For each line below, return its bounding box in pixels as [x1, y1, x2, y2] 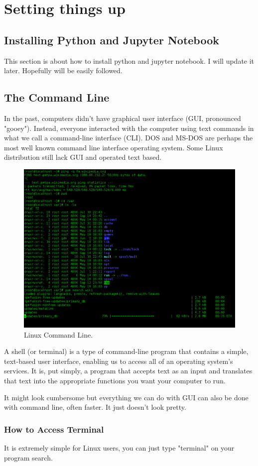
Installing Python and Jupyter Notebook [4, 32, 220, 47]
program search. [4, 452, 53, 463]
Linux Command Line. [24, 329, 93, 340]
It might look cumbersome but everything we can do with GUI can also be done [4, 392, 249, 402]
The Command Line [4, 90, 110, 105]
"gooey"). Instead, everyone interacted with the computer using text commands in [4, 122, 254, 133]
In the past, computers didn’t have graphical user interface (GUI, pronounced [4, 113, 241, 123]
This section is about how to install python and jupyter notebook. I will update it [4, 55, 255, 66]
